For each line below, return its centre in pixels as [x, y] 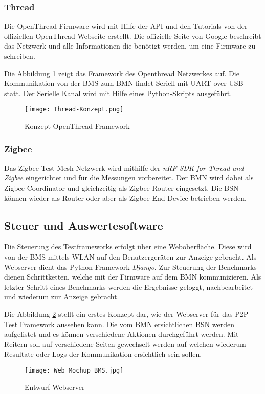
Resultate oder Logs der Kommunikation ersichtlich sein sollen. [103, 354]
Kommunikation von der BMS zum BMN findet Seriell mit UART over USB [124, 83]
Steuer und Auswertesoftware [84, 225]
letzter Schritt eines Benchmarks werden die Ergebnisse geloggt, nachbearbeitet [128, 286]
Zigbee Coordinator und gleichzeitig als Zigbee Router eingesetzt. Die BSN [122, 188]
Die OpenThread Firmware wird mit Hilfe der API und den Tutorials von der [126, 26]
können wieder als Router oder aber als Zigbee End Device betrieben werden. [125, 198]
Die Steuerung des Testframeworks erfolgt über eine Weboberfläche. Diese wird [128, 247]
